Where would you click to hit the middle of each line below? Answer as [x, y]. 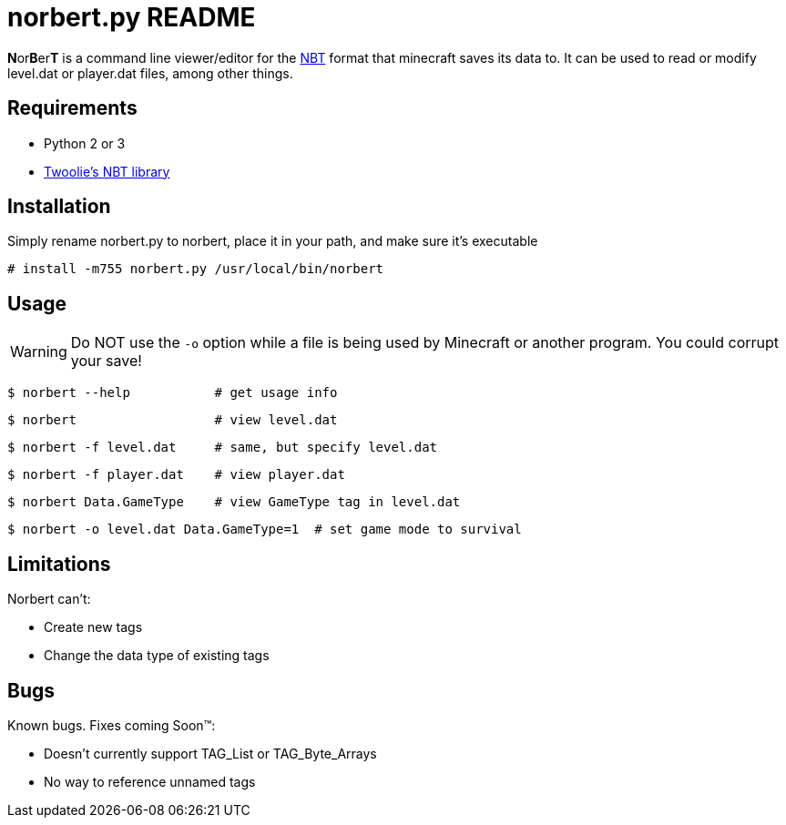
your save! [106, 361]
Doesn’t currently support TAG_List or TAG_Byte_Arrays [210, 753]
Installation [59, 207]
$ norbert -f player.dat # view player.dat [176, 475]
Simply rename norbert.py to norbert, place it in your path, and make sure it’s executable [273, 241]
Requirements [72, 108]
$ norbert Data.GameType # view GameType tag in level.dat [234, 502]
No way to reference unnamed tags [150, 781]
